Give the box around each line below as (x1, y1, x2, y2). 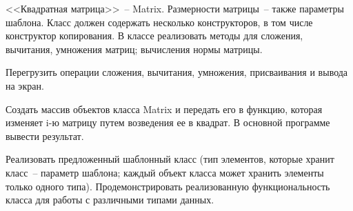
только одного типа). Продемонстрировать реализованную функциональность (6, 179, 330, 193)
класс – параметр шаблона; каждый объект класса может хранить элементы (6, 165, 324, 179)
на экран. (6, 78, 44, 92)
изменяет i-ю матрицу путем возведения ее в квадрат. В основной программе (6, 115, 330, 130)
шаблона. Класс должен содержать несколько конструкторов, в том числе (6, 14, 313, 29)
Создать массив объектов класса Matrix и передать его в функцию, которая (6, 101, 323, 116)
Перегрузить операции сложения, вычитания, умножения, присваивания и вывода (6, 65, 348, 79)
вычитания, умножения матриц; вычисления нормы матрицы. (6, 41, 263, 56)
